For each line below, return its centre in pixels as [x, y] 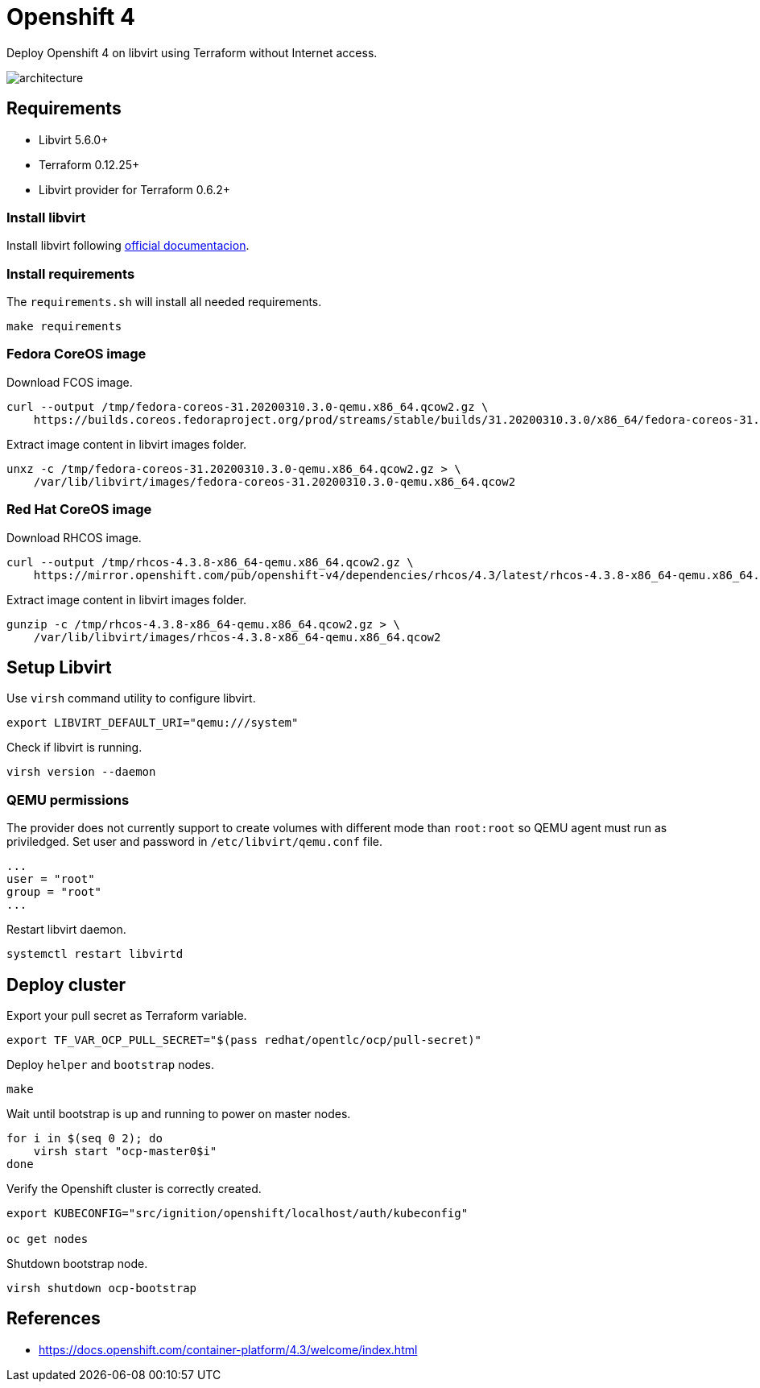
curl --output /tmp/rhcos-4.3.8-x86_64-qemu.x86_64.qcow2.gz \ [210, 562]
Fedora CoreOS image [76, 354]
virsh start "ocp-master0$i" [125, 1152]
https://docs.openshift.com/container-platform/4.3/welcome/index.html [228, 1349]
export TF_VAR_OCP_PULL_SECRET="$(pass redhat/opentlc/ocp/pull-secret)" [244, 1040]
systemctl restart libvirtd [95, 954]
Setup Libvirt [59, 668]
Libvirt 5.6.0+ [74, 139]
